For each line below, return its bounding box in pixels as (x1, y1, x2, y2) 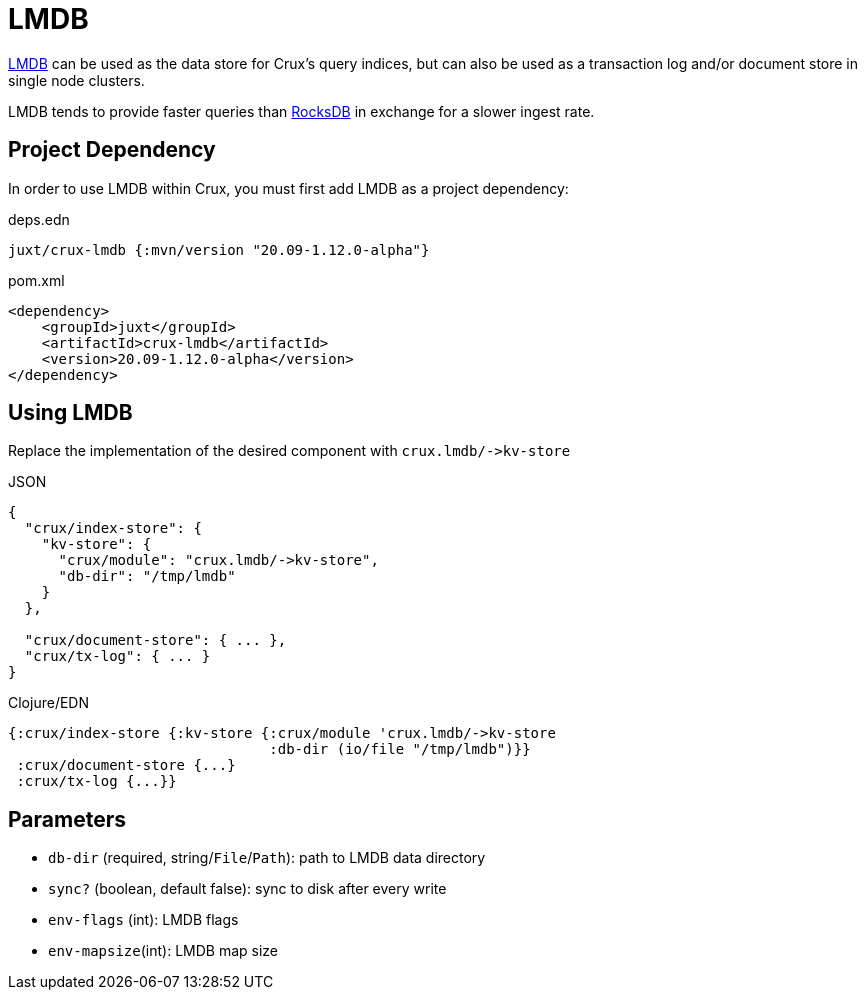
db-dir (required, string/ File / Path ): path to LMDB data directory (48, 849, 486, 867)
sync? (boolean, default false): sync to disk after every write (48, 880, 447, 898)
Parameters (8, 806, 126, 832)
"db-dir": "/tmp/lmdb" (58, 568, 236, 585)
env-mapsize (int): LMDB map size (48, 942, 279, 960)
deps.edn (8, 210, 70, 228)
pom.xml (8, 271, 65, 289)
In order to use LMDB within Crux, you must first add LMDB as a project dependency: (8, 179, 569, 197)
